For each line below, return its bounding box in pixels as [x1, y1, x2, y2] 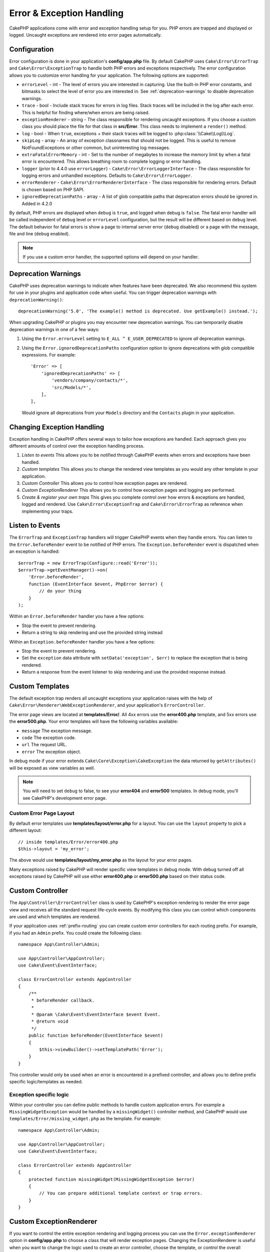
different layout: [9, 827, 42, 833]
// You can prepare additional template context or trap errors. [39, 1190, 203, 1196]
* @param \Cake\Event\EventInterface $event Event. [31, 1012, 161, 1017]
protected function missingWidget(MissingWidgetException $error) [28, 1176, 195, 1182]
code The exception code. [21, 734, 76, 741]
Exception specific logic [9, 1091, 69, 1098]
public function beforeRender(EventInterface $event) [28, 1033, 163, 1039]
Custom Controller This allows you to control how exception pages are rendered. [21, 480, 188, 486]
